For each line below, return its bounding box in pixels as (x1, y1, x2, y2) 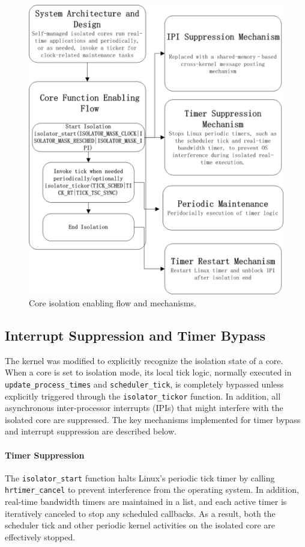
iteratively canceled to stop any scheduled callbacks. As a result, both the (5, 507, 276, 519)
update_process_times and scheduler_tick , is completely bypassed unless (5, 377, 284, 390)
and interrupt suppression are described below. (5, 425, 177, 437)
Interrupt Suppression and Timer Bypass (5, 326, 265, 344)
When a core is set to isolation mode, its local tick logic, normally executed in (5, 366, 292, 379)
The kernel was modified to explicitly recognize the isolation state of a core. (5, 354, 283, 366)
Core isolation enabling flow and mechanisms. (29, 296, 196, 309)
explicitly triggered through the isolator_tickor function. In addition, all (5, 389, 281, 402)
